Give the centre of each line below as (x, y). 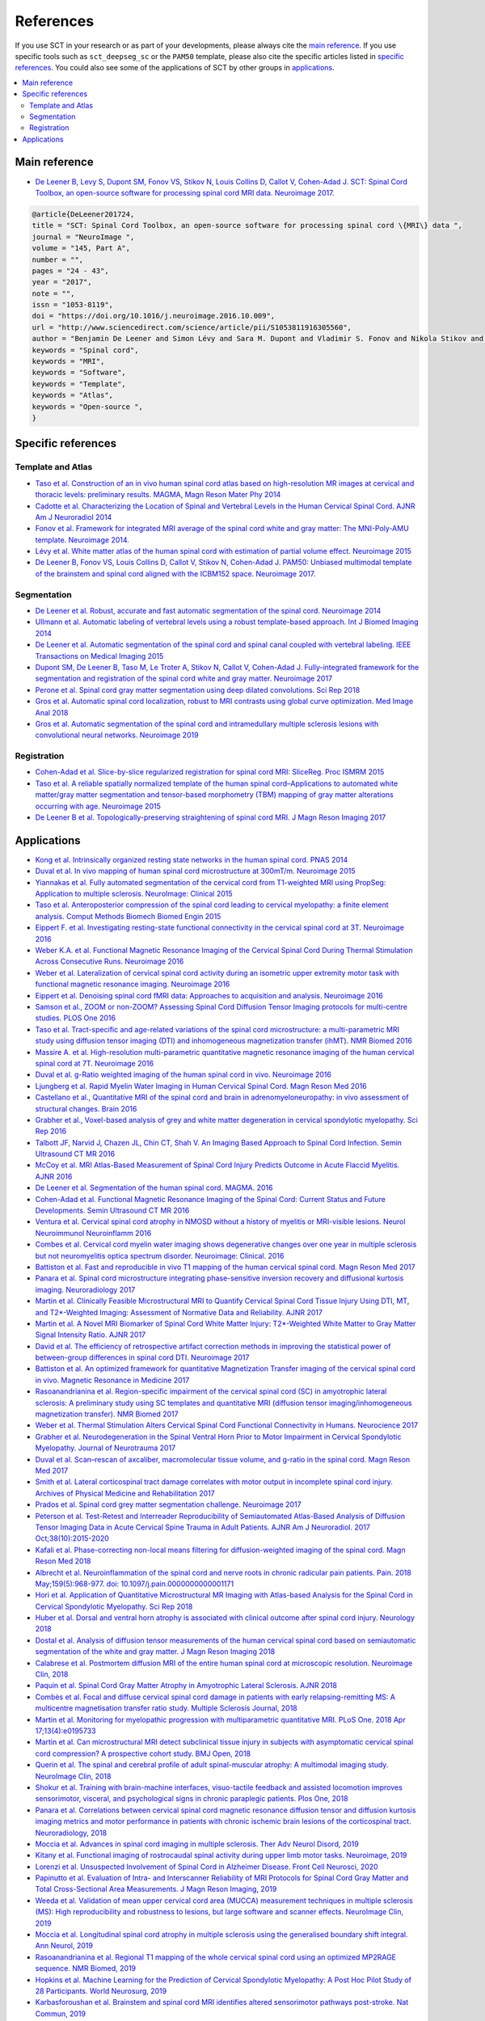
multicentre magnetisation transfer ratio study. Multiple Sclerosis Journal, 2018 (167, 1708)
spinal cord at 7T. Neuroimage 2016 (94, 1063)
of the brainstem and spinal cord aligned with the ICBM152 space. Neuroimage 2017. (175, 573)
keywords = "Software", (79, 373)
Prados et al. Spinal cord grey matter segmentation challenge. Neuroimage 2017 (169, 1504)
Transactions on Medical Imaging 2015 (99, 656)
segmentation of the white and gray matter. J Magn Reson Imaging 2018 (155, 1652)
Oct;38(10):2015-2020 (72, 1538)
